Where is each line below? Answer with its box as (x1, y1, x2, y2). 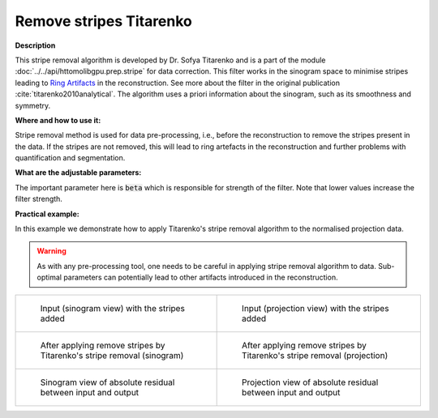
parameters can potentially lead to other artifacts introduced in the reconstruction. (63, 272, 338, 283)
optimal (36, 272, 62, 283)
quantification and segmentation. (15, 153, 126, 163)
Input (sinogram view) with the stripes (40, 302, 186, 313)
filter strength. (15, 194, 62, 204)
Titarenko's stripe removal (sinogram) (40, 349, 184, 360)
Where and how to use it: (15, 115, 101, 125)
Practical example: (15, 209, 80, 219)
